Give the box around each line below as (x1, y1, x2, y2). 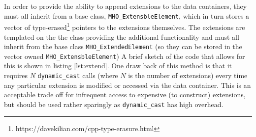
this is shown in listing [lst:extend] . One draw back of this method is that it (4, 60, 232, 71)
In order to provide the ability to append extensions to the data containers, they (4, 1, 247, 11)
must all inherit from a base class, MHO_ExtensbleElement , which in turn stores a (4, 10, 250, 21)
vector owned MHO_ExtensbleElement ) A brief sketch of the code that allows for (4, 51, 245, 61)
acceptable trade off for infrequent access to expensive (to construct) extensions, (4, 89, 246, 100)
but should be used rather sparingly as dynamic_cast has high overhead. (4, 99, 224, 109)
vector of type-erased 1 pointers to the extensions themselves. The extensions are (4, 21, 245, 32)
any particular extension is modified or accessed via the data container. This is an (4, 80, 251, 90)
